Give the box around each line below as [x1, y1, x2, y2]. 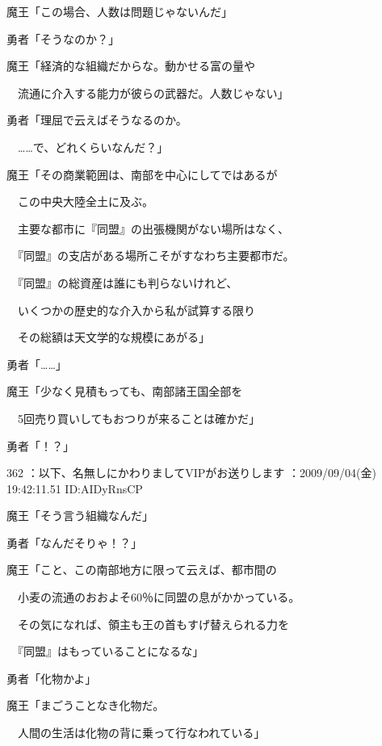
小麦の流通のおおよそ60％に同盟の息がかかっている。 [17, 589, 300, 606]
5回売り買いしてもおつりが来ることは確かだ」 [17, 409, 260, 426]
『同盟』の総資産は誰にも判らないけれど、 [17, 274, 238, 291]
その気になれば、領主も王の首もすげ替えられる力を [17, 615, 289, 632]
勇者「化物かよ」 [6, 669, 97, 686]
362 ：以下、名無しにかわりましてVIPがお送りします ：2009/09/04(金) [6, 464, 376, 481]
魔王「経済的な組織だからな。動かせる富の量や [6, 57, 255, 74]
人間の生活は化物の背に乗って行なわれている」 [17, 724, 266, 741]
